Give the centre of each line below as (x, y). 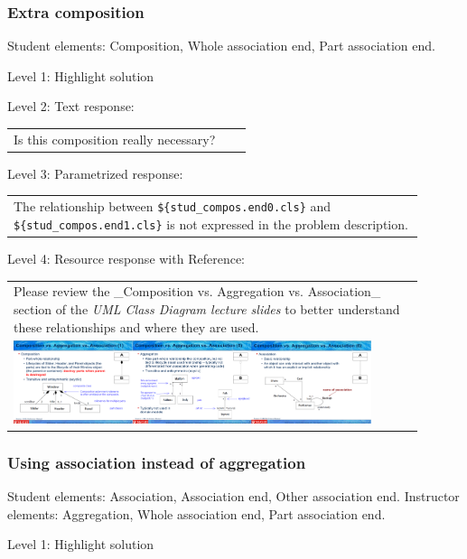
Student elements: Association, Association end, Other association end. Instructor (233, 495)
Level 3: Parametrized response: (95, 173)
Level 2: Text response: (71, 106)
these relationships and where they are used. (136, 326)
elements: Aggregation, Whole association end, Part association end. (196, 513)
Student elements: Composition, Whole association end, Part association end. (221, 46)
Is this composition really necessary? (115, 139)
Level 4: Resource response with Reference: (126, 258)
